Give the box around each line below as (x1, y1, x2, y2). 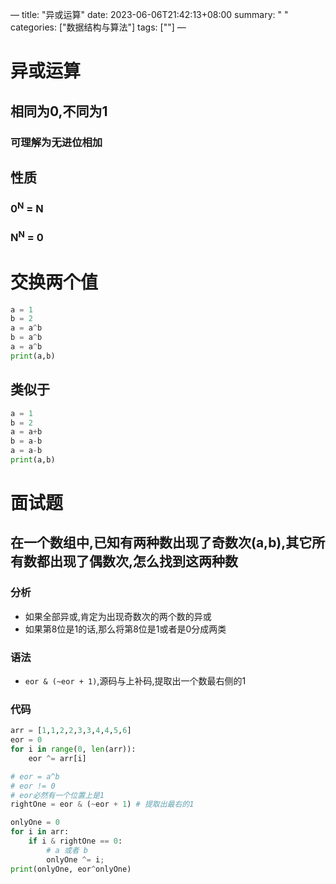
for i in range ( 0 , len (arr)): (10, 744, 137, 755)
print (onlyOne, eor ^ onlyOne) (10, 864, 132, 874)
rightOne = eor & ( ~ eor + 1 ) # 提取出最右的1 (10, 799, 195, 810)
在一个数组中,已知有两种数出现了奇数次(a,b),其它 (10, 534, 313, 552)
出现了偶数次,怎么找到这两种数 (49, 553, 239, 570)
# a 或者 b (46, 845, 89, 855)
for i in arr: (10, 827, 70, 837)
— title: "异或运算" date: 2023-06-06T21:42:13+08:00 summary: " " (10, 9, 289, 20)
